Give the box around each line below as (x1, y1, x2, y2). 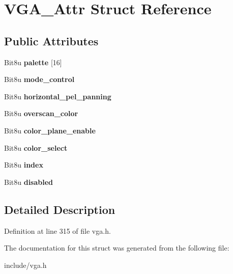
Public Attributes (4, 33, 99, 48)
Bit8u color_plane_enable (4, 125, 96, 135)
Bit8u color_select (4, 142, 68, 153)
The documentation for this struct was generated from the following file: (4, 242, 229, 253)
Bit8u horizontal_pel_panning (4, 91, 111, 101)
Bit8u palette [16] (4, 57, 62, 67)
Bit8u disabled (4, 176, 53, 187)
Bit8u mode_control (4, 74, 75, 85)
